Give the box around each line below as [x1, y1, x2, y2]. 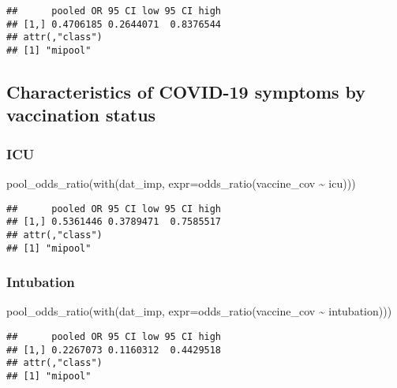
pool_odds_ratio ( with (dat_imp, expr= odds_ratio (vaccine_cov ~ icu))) [6, 175, 356, 192]
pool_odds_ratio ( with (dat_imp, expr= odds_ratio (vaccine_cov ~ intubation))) [6, 303, 392, 319]
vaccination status [6, 103, 156, 127]
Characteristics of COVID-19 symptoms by [6, 80, 366, 104]
